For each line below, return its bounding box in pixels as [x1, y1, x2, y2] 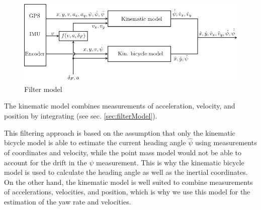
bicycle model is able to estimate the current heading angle [4, 137, 186, 148]
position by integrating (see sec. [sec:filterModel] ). [4, 111, 157, 121]
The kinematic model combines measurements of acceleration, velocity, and [4, 100, 235, 111]
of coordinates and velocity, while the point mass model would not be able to [4, 147, 241, 158]
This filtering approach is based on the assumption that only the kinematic [4, 127, 235, 138]
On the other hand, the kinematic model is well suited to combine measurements [4, 176, 253, 187]
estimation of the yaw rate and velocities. [4, 196, 131, 207]
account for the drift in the [4, 157, 87, 167]
